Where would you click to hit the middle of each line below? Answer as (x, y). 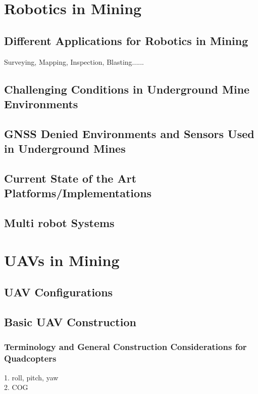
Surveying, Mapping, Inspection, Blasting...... (74, 61)
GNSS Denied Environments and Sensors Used (129, 133)
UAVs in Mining (62, 260)
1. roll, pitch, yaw (31, 377)
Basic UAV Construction (70, 322)
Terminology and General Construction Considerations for (125, 347)
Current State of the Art (70, 178)
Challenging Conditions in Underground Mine (127, 89)
